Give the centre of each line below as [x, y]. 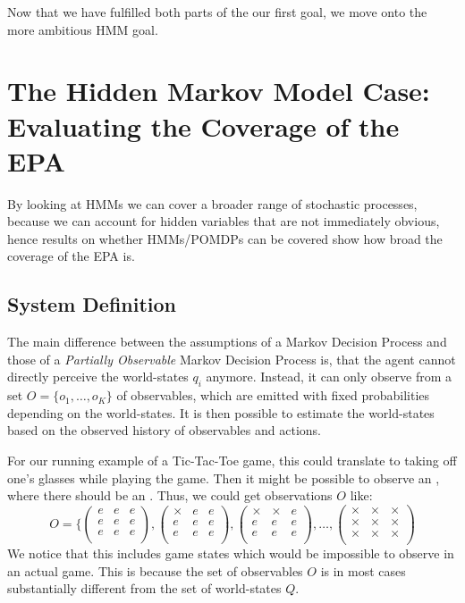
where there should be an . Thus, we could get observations [170, 495]
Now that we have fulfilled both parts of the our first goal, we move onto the [217, 12]
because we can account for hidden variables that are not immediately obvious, [224, 221]
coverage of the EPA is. [71, 256]
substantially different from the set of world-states [144, 588]
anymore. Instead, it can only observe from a [329, 377]
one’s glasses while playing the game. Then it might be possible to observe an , [224, 477]
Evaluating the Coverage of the [203, 126]
